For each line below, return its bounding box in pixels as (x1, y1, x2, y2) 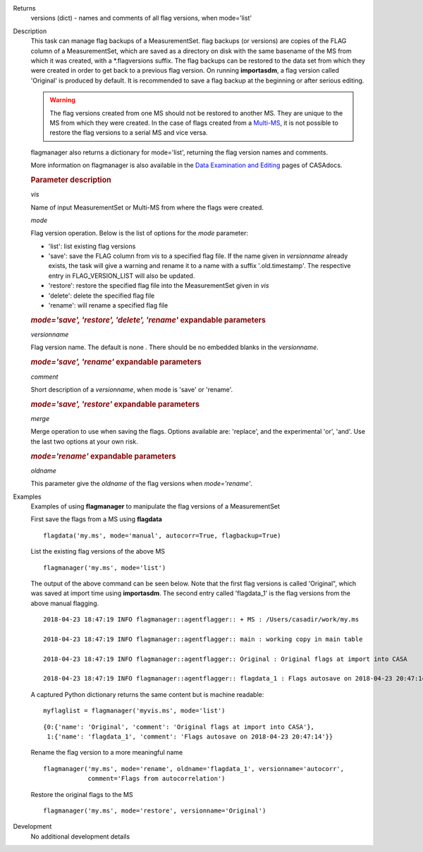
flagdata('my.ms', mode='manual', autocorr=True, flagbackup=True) (43, 531, 281, 540)
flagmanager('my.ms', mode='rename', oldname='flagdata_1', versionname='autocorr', (43, 765, 345, 772)
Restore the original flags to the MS (30, 790, 133, 798)
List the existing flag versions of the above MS (30, 547, 166, 556)
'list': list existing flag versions (48, 242, 136, 250)
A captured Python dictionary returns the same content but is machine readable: (30, 690, 264, 698)
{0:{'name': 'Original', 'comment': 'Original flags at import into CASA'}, (43, 723, 315, 731)
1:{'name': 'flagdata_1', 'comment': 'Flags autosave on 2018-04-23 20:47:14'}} (47, 732, 333, 741)
